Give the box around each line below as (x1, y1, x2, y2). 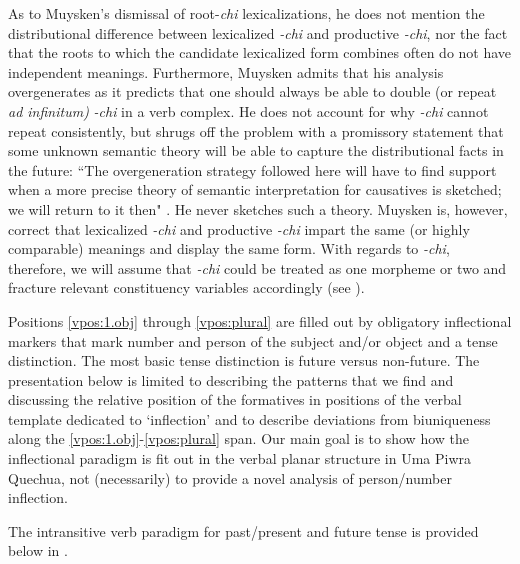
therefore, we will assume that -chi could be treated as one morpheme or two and (8, 257, 507, 278)
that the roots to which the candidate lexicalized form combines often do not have (8, 42, 512, 63)
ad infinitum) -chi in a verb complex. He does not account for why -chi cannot (8, 100, 489, 121)
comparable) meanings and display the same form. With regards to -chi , (8, 238, 450, 259)
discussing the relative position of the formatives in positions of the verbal (8, 389, 462, 410)
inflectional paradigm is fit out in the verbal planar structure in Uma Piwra (8, 448, 472, 469)
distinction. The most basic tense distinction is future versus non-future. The (8, 350, 480, 371)
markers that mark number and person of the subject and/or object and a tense (8, 330, 498, 351)
